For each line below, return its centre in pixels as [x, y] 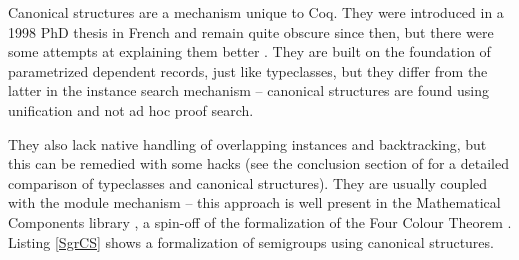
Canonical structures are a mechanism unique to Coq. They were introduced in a [256, 12]
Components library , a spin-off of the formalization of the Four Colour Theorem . [260, 221]
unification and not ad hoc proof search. [131, 109]
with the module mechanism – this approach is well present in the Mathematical [254, 202]
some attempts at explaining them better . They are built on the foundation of [249, 51]
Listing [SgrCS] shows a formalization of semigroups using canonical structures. [251, 241]
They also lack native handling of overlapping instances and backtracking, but [247, 143]
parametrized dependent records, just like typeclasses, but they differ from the [248, 70]
